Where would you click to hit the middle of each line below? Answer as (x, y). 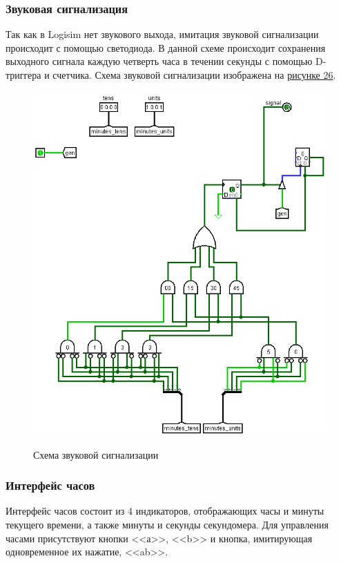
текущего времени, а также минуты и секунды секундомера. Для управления (167, 525)
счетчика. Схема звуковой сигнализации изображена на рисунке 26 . (194, 75)
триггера (23, 75)
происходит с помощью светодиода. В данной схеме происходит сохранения (166, 47)
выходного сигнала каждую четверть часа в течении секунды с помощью (159, 61)
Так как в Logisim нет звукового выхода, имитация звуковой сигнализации (162, 34)
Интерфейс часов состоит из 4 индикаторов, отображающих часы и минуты (165, 511)
